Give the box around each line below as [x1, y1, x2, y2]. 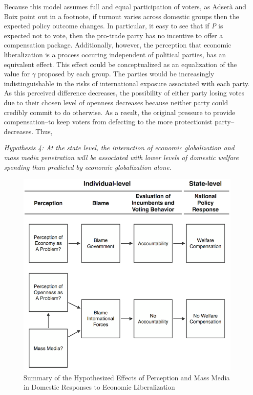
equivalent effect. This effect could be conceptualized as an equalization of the [4, 59, 237, 69]
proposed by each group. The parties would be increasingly [38, 69, 214, 79]
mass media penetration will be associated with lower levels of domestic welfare [4, 152, 239, 162]
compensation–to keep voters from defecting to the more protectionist [4, 116, 212, 127]
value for [4, 69, 30, 79]
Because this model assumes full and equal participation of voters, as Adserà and [4, 1, 246, 11]
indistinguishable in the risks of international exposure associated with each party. [4, 78, 250, 88]
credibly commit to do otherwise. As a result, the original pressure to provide [4, 107, 235, 117]
